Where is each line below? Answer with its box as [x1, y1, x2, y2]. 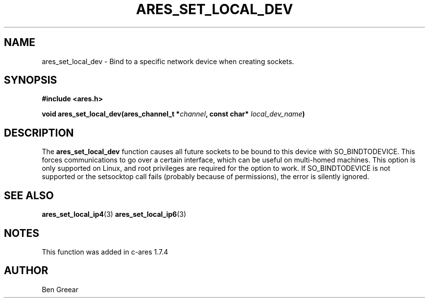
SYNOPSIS [4, 74, 57, 87]
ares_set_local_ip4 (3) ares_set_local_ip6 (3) [42, 210, 187, 219]
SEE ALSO [4, 189, 54, 202]
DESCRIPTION [4, 126, 74, 139]
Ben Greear [42, 285, 78, 294]
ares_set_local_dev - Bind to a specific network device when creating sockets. [42, 57, 294, 66]
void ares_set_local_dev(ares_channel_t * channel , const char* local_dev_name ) [42, 110, 305, 118]
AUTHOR [4, 264, 48, 277]
